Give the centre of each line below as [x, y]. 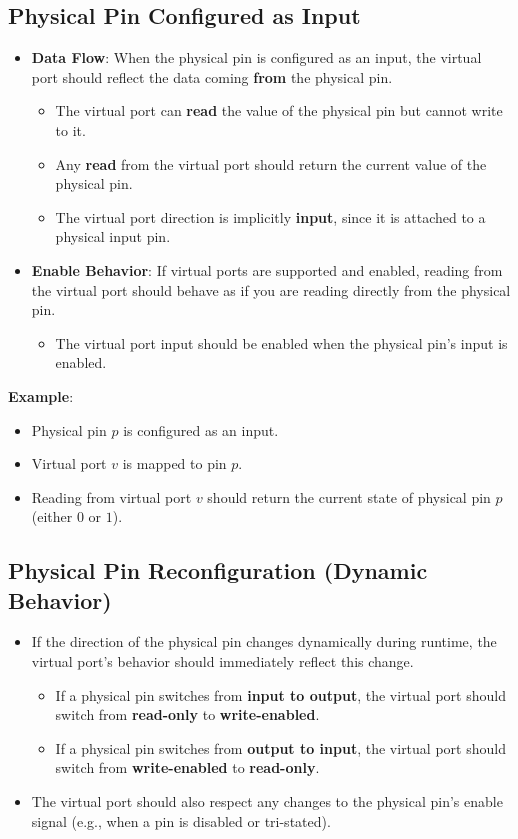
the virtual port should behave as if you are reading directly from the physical [271, 289]
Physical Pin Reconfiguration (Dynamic [218, 570]
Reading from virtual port [111, 496]
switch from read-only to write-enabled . [187, 714]
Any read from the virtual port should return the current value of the [271, 163]
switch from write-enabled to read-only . [187, 767]
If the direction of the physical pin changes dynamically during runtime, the [264, 641]
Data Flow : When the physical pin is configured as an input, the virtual [256, 57]
